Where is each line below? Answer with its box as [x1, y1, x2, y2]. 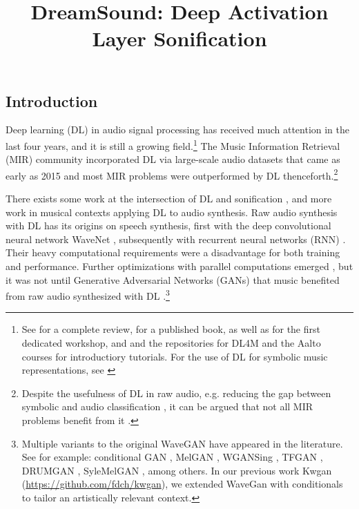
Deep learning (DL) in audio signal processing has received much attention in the [6, 122, 350, 137]
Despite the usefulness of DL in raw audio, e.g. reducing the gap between [21, 385, 331, 400]
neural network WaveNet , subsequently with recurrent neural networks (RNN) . [6, 231, 346, 246]
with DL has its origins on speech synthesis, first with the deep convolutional [6, 218, 331, 233]
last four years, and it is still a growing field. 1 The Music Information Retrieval [6, 136, 340, 153]
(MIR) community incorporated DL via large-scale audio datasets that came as [6, 152, 340, 166]
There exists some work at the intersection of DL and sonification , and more [6, 191, 332, 206]
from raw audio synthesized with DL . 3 [6, 287, 170, 302]
